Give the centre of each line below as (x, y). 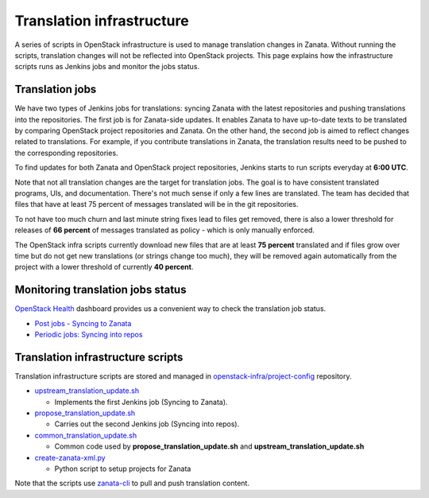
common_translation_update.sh (86, 435)
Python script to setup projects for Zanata (123, 469)
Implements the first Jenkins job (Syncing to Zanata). (141, 402)
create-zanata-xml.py (70, 457)
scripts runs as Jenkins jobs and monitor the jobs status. (107, 67)
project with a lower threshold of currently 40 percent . (104, 267)
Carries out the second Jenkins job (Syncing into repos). (147, 424)
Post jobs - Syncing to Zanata (83, 323)
